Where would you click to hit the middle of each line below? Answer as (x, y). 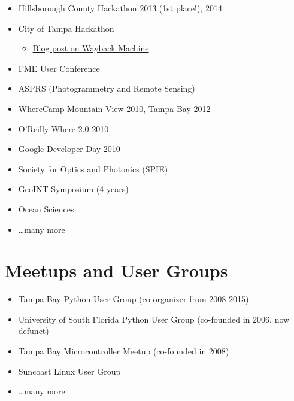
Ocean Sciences (46, 209)
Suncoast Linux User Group (69, 371)
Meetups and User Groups (116, 270)
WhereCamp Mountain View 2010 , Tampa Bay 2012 (114, 108)
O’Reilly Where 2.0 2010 (63, 128)
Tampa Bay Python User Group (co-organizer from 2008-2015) (134, 299)
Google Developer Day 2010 (69, 149)
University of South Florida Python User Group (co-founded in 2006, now (154, 319)
